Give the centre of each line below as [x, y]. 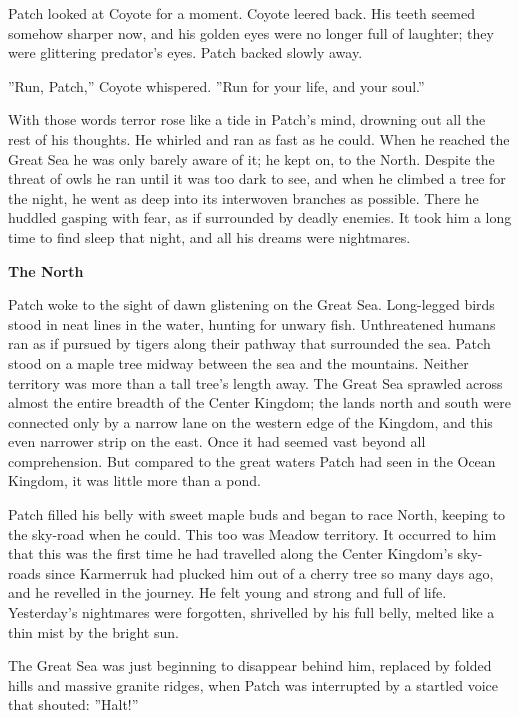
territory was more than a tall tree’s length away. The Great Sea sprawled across [255, 382]
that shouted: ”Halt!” [73, 704]
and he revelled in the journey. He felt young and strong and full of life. [227, 592]
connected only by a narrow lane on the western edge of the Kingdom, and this [250, 421]
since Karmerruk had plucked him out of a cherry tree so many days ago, [269, 572]
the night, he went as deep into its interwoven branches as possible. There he [243, 197]
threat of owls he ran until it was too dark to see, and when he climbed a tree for [257, 178]
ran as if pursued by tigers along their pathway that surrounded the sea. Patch [249, 343]
